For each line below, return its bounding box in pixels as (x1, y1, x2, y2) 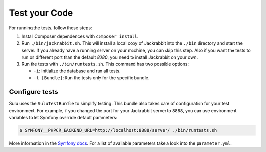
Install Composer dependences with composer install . (21, 33, 139, 39)
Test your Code (9, 7, 73, 18)
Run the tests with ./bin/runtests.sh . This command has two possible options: (21, 61, 189, 67)
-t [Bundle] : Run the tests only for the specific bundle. (33, 75, 150, 81)
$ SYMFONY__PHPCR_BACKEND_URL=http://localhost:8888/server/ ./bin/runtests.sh (19, 127, 217, 133)
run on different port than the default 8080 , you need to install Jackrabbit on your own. (21, 54, 198, 60)
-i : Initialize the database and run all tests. (33, 68, 121, 74)
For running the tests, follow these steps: (9, 25, 92, 30)
